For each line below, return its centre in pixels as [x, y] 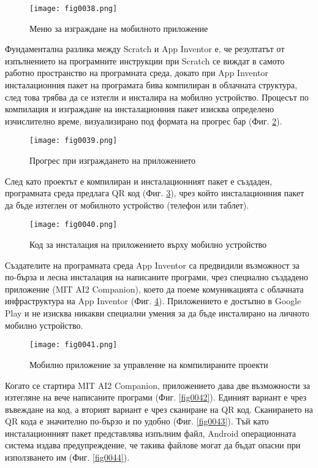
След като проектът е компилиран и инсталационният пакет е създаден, [138, 181]
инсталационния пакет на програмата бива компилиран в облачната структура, [151, 85]
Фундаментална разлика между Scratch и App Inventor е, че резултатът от [145, 49]
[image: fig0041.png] [74, 345]
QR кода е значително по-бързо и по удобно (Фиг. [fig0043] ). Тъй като [137, 421]
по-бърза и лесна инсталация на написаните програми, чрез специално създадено [157, 277]
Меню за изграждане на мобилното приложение [119, 28]
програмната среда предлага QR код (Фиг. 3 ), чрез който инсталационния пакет [155, 193]
